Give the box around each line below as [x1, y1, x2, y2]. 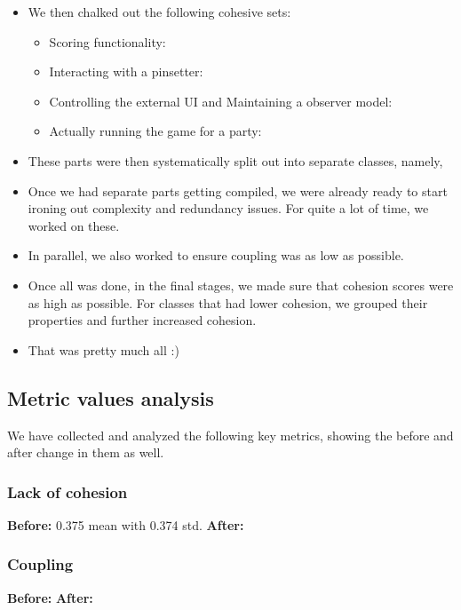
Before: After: [7, 588, 93, 606]
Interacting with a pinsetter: [49, 62, 203, 81]
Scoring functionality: [49, 32, 166, 51]
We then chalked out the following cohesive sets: [28, 3, 291, 20]
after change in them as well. [7, 443, 164, 462]
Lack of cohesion [7, 480, 128, 503]
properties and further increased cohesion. [28, 311, 257, 329]
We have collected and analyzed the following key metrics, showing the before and [7, 425, 454, 444]
